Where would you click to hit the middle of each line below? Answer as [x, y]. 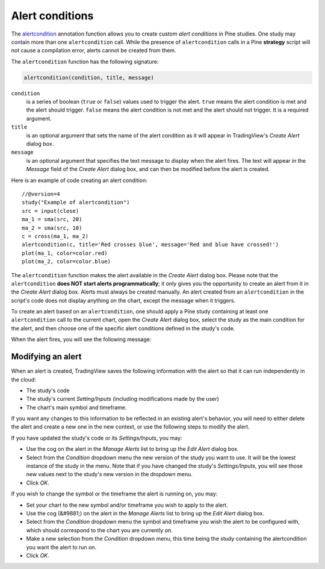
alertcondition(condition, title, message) [89, 77]
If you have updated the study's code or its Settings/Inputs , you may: [97, 438]
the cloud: [23, 379]
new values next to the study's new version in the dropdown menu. [109, 474]
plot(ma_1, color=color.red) [65, 253]
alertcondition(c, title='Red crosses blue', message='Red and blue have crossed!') [150, 245]
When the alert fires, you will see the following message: [81, 339]
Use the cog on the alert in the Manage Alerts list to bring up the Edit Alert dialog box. [132, 449]
